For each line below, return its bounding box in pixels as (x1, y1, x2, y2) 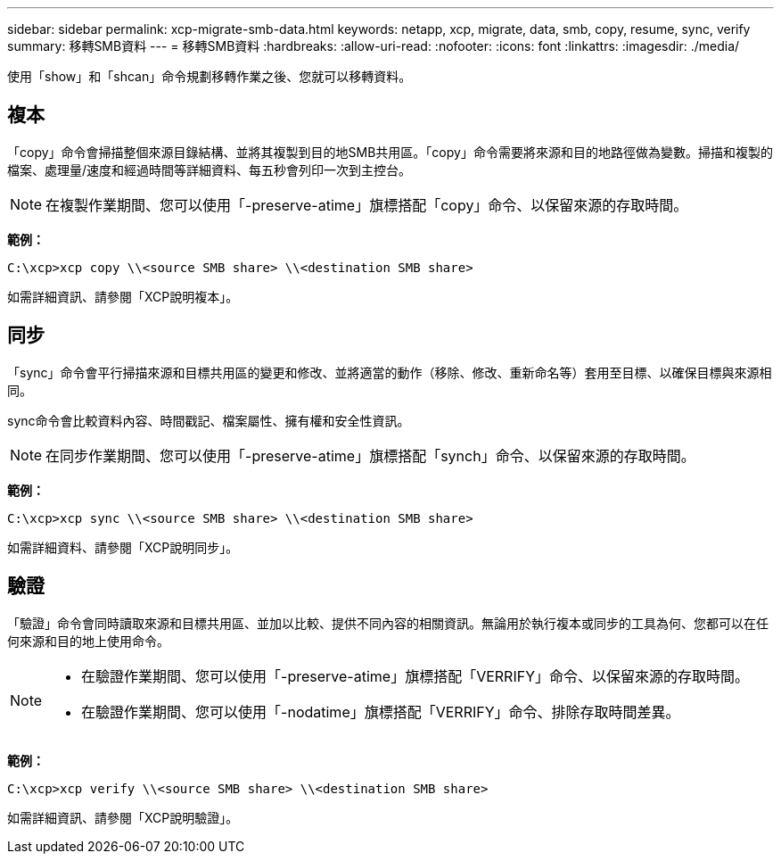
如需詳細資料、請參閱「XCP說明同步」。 (7, 539, 239, 555)
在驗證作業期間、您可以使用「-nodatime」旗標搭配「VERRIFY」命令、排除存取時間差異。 (81, 702, 680, 721)
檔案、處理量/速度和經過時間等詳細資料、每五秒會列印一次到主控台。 (7, 161, 412, 178)
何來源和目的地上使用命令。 (7, 633, 169, 649)
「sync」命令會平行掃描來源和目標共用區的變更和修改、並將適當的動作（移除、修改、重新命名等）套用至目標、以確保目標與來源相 (7, 364, 772, 380)
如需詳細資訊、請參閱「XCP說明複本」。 (7, 288, 239, 304)
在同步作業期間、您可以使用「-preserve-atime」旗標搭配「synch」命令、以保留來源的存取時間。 (45, 446, 695, 465)
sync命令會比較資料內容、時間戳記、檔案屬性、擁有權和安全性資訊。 (7, 412, 410, 428)
